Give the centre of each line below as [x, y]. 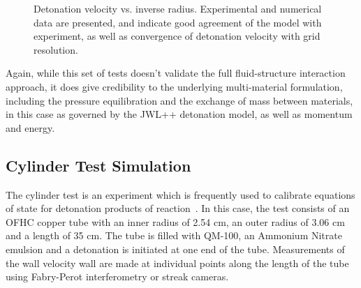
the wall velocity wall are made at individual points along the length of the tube [177, 263]
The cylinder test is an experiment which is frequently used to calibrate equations [180, 194]
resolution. [56, 49]
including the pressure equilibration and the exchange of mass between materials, [179, 100]
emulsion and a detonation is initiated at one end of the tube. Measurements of [175, 249]
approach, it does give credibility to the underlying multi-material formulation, [174, 86]
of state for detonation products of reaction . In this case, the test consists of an [178, 208]
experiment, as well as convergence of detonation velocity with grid [177, 36]
